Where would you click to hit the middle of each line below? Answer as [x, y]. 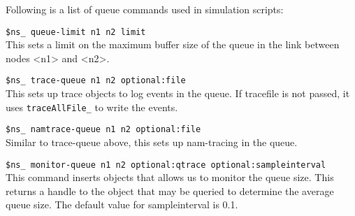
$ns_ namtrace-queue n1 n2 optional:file [103, 130]
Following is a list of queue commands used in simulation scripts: [145, 9]
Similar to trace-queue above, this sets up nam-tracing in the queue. [152, 142]
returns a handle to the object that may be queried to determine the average [170, 190]
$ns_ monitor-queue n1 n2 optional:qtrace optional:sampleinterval [166, 165]
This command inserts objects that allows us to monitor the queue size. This [170, 177]
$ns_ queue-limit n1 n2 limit [76, 32]
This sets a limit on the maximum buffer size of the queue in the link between [173, 44]
